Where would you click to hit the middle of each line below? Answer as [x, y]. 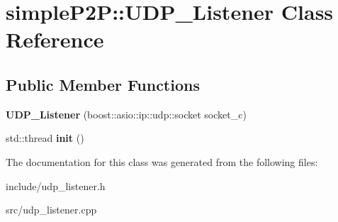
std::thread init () [45, 138]
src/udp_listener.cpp [51, 210]
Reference [55, 39]
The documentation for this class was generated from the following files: [162, 161]
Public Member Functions [103, 84]
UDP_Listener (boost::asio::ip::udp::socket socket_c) [126, 114]
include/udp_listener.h [56, 185]
